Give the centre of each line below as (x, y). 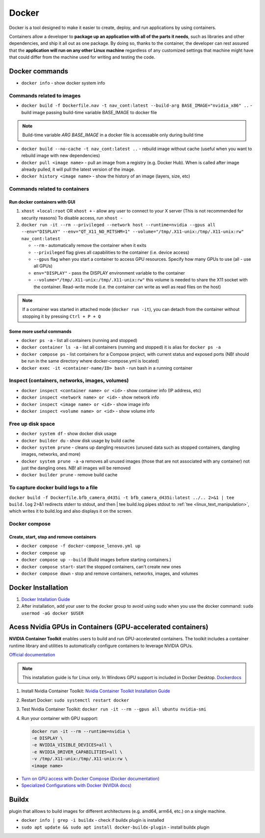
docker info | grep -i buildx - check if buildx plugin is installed (93, 820)
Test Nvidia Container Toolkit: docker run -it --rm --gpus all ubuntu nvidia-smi (114, 709)
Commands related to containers (49, 189)
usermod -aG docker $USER (53, 613)
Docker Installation (39, 587)
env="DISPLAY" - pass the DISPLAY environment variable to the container (109, 273)
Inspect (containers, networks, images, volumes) (69, 380)
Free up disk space (32, 424)
